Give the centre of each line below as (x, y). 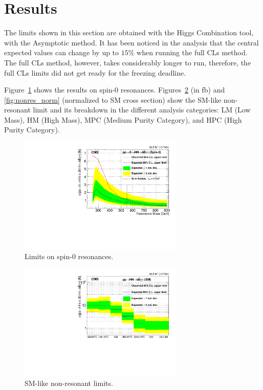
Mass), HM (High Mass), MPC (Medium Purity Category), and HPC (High (123, 119)
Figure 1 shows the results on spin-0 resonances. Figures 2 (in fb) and (115, 90)
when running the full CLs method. (192, 52)
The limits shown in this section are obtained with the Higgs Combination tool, (129, 32)
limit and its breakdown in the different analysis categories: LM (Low (142, 110)
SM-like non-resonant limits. (69, 383)
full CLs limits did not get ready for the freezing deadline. (95, 72)
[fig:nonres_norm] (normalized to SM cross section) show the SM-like (113, 99)
